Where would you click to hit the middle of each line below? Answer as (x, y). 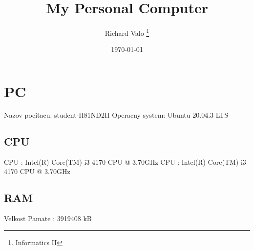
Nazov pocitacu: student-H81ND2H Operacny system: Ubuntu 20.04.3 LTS (116, 114)
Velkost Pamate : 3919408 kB (48, 218)
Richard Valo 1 (127, 32)
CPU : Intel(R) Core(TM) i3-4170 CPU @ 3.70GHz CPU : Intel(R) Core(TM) (121, 162)
